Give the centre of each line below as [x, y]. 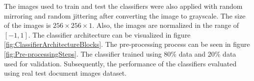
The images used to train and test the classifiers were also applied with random [123, 6]
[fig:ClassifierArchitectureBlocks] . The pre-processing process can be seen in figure [127, 44]
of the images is [27, 25]
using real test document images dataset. [65, 73]
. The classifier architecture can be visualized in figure [109, 34]
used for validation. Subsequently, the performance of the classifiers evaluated [120, 63]
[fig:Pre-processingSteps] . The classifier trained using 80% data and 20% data [120, 53]
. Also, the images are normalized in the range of [166, 25]
